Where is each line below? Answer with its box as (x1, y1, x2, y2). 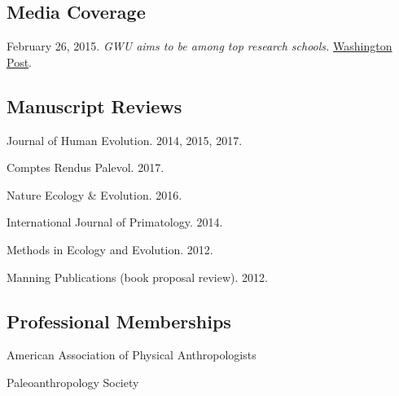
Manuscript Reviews (7, 93, 182, 118)
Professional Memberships (7, 308, 231, 333)
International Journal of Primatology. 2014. (7, 213, 223, 231)
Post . (7, 53, 33, 70)
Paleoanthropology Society (7, 373, 139, 390)
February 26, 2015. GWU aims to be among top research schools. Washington (7, 37, 392, 55)
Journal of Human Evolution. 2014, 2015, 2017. (7, 131, 243, 148)
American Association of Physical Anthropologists (7, 346, 256, 363)
